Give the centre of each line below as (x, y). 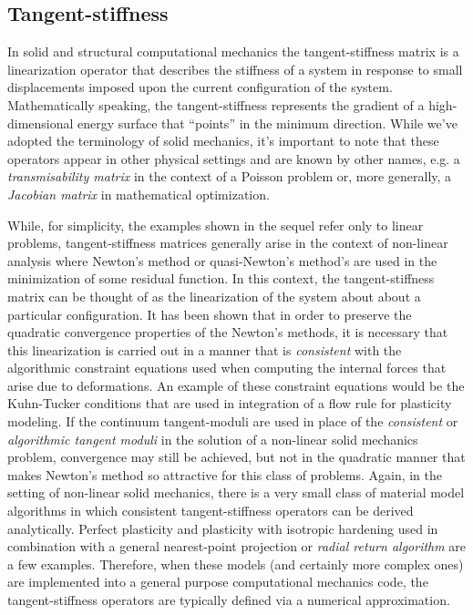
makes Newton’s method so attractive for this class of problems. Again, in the (225, 474)
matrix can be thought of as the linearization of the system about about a (214, 296)
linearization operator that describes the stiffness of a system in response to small (235, 69)
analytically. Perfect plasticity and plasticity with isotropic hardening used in (223, 528)
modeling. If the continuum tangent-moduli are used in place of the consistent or (233, 421)
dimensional (41, 123)
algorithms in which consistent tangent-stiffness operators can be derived (211, 511)
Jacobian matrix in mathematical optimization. (139, 194)
